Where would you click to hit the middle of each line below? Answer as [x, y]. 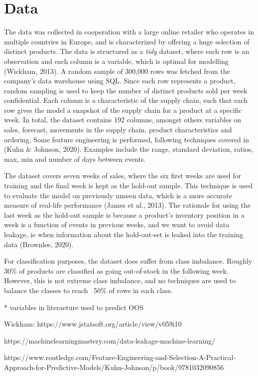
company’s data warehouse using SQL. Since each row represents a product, [120, 81]
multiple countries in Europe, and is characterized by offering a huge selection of [127, 41]
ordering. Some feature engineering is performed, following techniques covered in [127, 139]
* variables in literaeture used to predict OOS [74, 307]
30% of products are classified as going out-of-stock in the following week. [116, 270]
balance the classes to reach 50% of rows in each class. [88, 290]
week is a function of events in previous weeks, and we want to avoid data [117, 224]
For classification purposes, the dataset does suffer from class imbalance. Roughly [128, 261]
